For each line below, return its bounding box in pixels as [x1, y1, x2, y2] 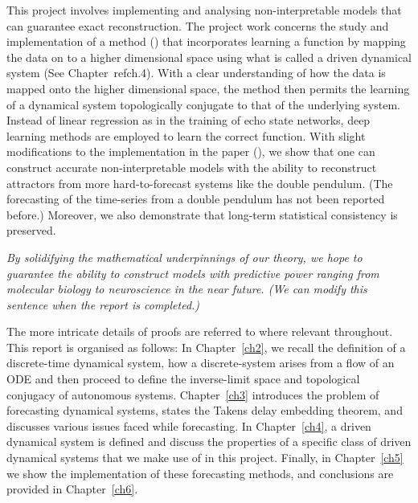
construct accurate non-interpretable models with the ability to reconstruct [6, 158, 377, 175]
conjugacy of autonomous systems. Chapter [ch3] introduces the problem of [6, 386, 379, 403]
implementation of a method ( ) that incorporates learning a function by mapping [6, 33, 406, 50]
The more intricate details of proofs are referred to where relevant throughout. [6, 323, 393, 340]
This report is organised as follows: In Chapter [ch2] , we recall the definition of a [6, 338, 406, 355]
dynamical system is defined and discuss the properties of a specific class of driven [6, 433, 412, 450]
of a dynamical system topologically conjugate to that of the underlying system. [6, 96, 400, 112]
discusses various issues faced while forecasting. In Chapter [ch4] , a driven [6, 417, 371, 434]
